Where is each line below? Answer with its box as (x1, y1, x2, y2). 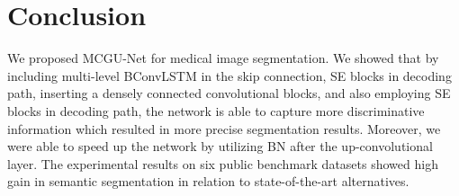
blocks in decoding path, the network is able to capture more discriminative (7, 101, 425, 120)
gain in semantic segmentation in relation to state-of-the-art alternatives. (7, 172, 409, 191)
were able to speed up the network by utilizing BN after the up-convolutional (7, 137, 433, 156)
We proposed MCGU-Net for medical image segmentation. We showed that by (7, 49, 439, 67)
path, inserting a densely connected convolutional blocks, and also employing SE (7, 84, 451, 102)
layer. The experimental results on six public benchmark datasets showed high (7, 154, 438, 173)
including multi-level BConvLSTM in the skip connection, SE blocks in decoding (7, 66, 452, 85)
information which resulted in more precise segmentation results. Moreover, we (7, 119, 441, 138)
